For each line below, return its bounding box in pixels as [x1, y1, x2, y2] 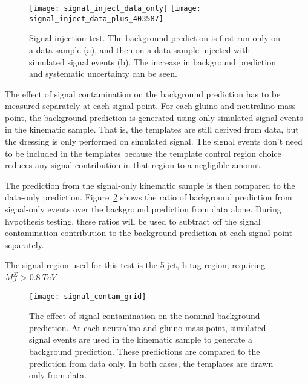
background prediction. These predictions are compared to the [29, 345, 260, 358]
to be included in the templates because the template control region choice [5, 146, 281, 159]
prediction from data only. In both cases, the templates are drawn [29, 357, 274, 369]
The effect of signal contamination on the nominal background [29, 309, 260, 322]
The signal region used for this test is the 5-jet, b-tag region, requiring [5, 258, 266, 271]
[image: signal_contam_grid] [29, 292, 146, 301]
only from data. [29, 369, 87, 381]
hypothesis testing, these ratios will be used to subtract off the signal [5, 214, 261, 227]
